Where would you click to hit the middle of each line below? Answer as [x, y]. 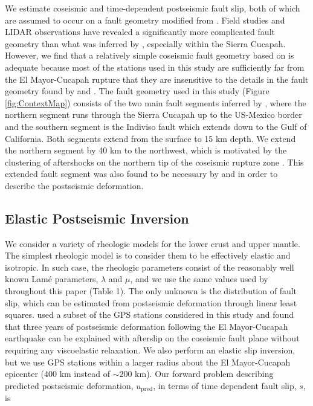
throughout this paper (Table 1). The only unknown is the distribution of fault [151, 291]
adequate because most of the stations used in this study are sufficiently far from [155, 67]
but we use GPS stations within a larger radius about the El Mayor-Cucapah [148, 362]
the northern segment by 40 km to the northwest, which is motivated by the [146, 150]
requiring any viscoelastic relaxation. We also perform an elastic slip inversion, [150, 350]
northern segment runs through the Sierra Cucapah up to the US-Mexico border [153, 114]
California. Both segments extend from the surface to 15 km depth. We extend [150, 138]
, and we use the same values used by [199, 279]
